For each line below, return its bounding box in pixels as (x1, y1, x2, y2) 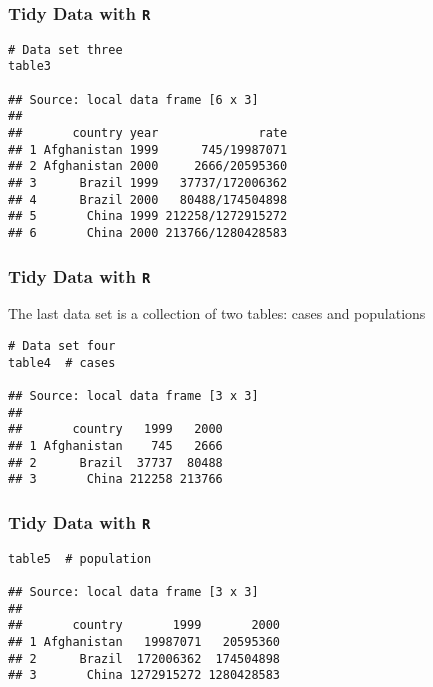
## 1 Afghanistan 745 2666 (8, 438, 223, 453)
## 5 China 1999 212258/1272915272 (8, 209, 288, 224)
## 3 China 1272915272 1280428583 (8, 668, 281, 683)
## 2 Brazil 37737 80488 (8, 455, 223, 470)
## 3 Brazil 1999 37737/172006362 (8, 176, 288, 191)
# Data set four (8, 339, 116, 354)
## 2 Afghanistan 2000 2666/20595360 (8, 159, 288, 174)
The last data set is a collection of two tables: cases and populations (8, 303, 426, 324)
